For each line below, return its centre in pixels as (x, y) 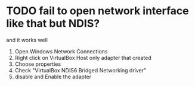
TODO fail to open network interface (97, 11)
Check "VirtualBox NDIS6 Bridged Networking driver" (81, 70)
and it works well (27, 40)
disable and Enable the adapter (53, 77)
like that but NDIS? (53, 23)
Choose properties (38, 64)
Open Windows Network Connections (61, 51)
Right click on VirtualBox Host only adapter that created (83, 58)
